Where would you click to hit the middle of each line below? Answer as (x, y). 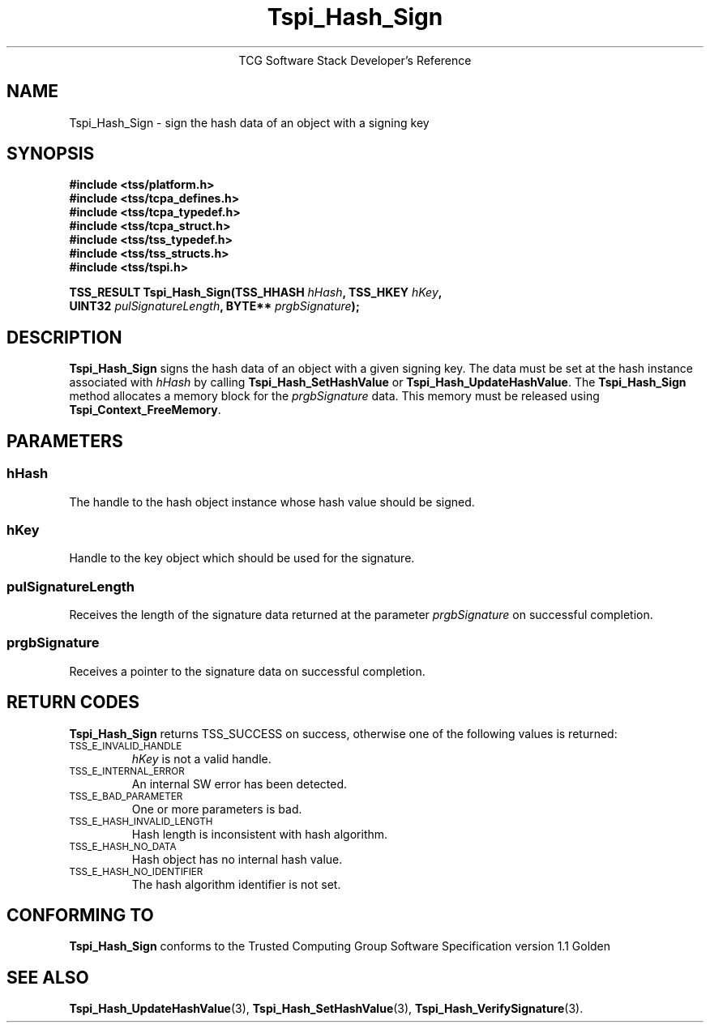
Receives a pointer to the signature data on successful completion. (247, 671)
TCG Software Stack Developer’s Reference (355, 60)
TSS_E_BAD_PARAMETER (126, 796)
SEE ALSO (48, 977)
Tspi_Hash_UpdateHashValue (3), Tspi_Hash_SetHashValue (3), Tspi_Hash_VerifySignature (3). (326, 1009)
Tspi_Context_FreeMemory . (145, 410)
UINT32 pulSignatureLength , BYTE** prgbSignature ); (214, 306)
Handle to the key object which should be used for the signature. (242, 558)
